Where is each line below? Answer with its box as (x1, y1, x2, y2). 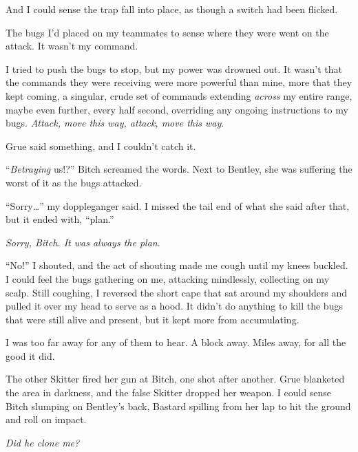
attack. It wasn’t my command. (6, 39, 138, 53)
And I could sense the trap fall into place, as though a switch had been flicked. (6, 2, 338, 16)
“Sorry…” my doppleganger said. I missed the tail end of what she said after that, (6, 198, 350, 213)
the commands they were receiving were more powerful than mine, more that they (6, 75, 352, 89)
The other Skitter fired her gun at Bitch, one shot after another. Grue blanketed (6, 372, 345, 386)
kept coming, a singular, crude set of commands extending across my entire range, (6, 88, 352, 103)
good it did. (6, 348, 55, 363)
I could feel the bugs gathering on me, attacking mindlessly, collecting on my (6, 271, 330, 286)
